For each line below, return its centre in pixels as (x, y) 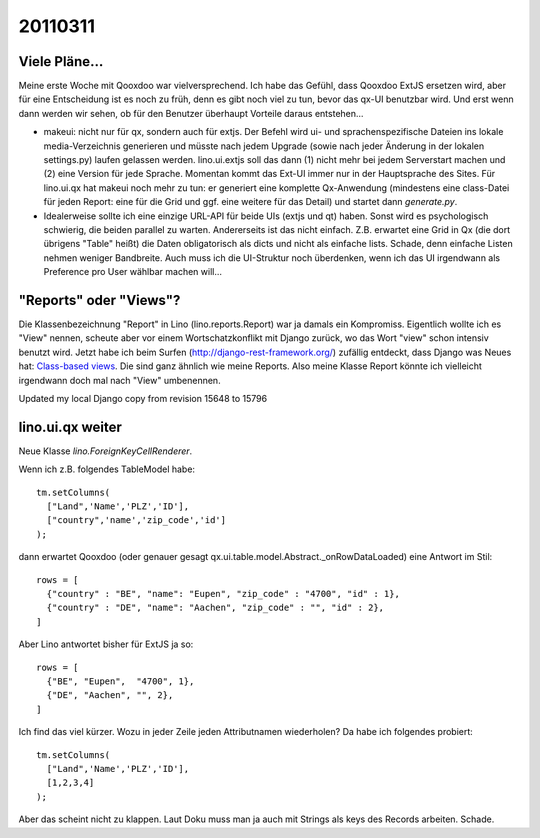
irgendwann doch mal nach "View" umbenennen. (119, 380)
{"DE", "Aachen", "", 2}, (110, 695)
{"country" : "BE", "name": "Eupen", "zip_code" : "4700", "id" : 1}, (223, 594)
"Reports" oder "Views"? (99, 300)
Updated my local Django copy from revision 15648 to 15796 (143, 398)
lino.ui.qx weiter (70, 426)
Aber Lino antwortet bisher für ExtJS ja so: (106, 644)
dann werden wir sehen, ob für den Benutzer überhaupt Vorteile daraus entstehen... (191, 113)
